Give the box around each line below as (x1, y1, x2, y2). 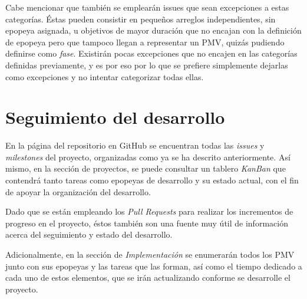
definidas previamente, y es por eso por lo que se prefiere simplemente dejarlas (5, 58, 288, 71)
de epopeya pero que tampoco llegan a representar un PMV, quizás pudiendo (5, 35, 285, 48)
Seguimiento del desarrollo (5, 105, 225, 129)
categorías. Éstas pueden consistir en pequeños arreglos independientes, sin (5, 12, 276, 25)
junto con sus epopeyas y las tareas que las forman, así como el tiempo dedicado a (5, 259, 302, 272)
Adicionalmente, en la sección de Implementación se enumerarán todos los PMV (5, 248, 295, 261)
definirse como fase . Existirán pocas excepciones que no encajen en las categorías (5, 47, 298, 60)
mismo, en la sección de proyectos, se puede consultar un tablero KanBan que (5, 162, 286, 175)
